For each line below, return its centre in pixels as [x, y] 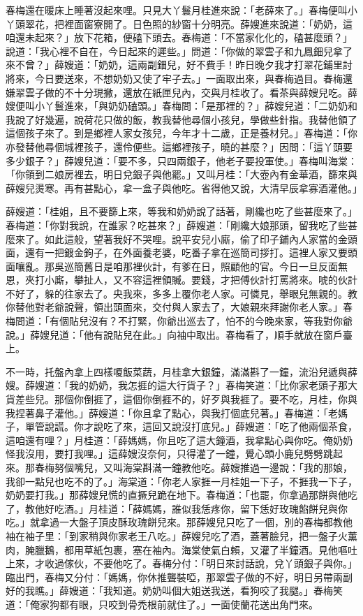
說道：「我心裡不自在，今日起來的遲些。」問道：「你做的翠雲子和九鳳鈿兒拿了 [179, 51]
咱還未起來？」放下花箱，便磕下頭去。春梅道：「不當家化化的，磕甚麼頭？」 [179, 37]
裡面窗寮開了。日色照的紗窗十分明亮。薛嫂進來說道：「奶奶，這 [208, 23]
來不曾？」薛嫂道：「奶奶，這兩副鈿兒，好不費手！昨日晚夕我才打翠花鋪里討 [179, 65]
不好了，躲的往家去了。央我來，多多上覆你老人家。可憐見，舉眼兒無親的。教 [181, 293]
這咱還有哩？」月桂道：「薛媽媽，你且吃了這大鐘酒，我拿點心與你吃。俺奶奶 [179, 440]
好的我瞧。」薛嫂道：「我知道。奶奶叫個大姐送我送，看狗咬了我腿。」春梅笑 [174, 591]
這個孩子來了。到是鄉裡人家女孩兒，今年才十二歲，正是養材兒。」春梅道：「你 [181, 133]
